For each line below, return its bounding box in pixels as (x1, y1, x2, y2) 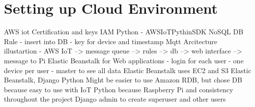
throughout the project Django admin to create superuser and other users (4, 94, 226, 104)
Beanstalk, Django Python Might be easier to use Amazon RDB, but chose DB (4, 75, 242, 85)
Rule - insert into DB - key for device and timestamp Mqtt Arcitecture (4, 36, 218, 46)
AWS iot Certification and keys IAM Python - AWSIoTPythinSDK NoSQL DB (4, 27, 244, 37)
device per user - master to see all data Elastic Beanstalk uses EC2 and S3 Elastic (4, 65, 252, 75)
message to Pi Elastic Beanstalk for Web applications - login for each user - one (4, 55, 244, 65)
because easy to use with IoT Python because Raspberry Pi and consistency (4, 84, 233, 94)
